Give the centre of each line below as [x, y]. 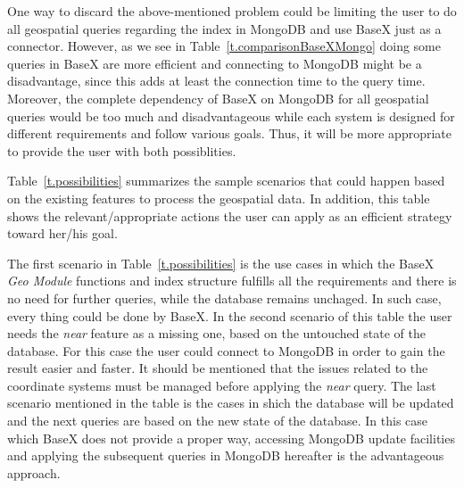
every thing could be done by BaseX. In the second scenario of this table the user [230, 315]
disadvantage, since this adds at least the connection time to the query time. [216, 81]
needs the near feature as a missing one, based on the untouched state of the [216, 333]
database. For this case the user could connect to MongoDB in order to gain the [226, 350]
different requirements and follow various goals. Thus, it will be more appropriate [229, 133]
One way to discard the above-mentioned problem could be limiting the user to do [232, 11]
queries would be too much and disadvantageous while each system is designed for [231, 116]
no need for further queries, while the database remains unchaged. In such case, [224, 298]
